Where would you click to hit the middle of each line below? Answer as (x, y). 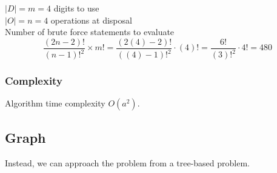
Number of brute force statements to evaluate (90, 32)
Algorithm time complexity (55, 103)
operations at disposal (91, 20)
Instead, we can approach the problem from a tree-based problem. (127, 162)
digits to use (76, 8)
